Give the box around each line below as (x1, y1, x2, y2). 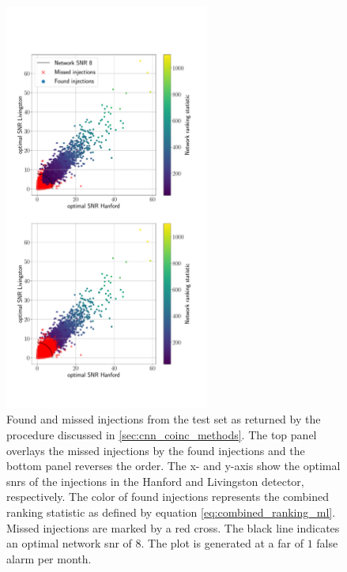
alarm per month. (6, 550, 92, 566)
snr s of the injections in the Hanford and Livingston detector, (6, 472, 304, 489)
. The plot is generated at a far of (141, 535, 304, 551)
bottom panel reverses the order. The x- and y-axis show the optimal (6, 457, 341, 474)
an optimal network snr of (6, 535, 132, 551)
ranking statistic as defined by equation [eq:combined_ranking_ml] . (6, 503, 336, 520)
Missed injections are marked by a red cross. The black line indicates (6, 519, 340, 536)
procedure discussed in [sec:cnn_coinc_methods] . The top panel (6, 426, 317, 442)
